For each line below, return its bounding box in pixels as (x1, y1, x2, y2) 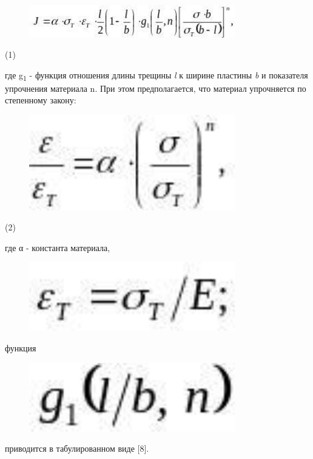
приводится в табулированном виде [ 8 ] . (5, 442, 149, 455)
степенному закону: (5, 94, 76, 106)
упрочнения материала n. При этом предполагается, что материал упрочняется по (5, 81, 306, 94)
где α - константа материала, (5, 241, 110, 254)
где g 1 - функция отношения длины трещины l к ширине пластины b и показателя (5, 68, 308, 83)
